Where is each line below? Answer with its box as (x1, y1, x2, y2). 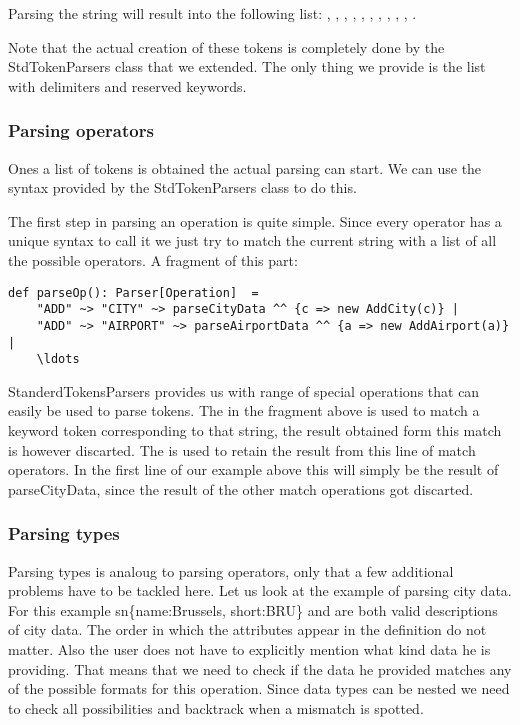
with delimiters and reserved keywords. (8, 75, 247, 96)
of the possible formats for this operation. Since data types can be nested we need (8, 678, 510, 699)
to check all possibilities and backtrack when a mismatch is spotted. (8, 697, 424, 718)
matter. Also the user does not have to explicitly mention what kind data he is (8, 639, 491, 659)
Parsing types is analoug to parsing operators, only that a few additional (8, 560, 454, 581)
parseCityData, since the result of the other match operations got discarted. (8, 478, 474, 499)
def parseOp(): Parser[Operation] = (8, 285, 259, 300)
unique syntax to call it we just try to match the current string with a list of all (8, 230, 497, 251)
